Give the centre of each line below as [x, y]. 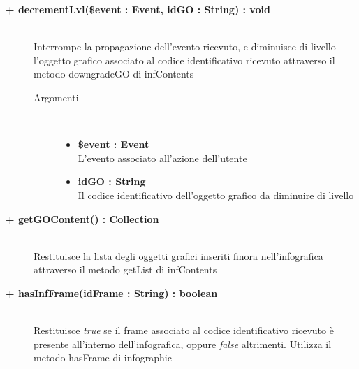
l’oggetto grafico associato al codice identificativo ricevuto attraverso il [184, 60]
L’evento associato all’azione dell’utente [162, 158]
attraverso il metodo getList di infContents [125, 269]
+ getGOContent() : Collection [82, 218]
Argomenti [56, 97]
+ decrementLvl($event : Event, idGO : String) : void [138, 9]
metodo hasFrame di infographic [103, 357]
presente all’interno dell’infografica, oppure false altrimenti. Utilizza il [183, 343]
